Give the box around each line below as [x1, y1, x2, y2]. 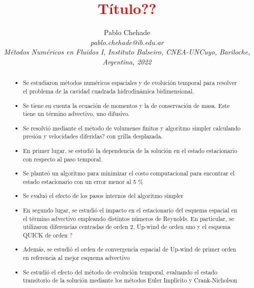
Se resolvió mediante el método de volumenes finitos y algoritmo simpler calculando [23, 123, 241, 132]
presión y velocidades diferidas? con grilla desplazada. [23, 132, 163, 140]
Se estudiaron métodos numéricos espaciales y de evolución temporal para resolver [23, 78, 237, 87]
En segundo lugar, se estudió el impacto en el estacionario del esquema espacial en [23, 205, 237, 214]
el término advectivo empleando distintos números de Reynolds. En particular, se [23, 214, 234, 222]
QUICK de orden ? [23, 230, 72, 239]
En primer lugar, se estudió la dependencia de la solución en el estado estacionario [23, 146, 237, 154]
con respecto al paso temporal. [23, 154, 102, 163]
